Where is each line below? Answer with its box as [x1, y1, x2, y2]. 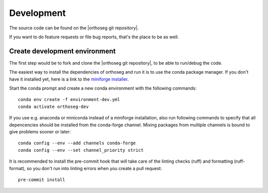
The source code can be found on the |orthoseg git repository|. [9, 25, 139, 31]
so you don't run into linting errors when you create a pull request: [26, 165, 162, 171]
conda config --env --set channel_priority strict [18, 147, 144, 153]
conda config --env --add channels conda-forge [18, 140, 136, 146]
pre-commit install [18, 177, 66, 183]
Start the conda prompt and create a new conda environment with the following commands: [9, 85, 197, 92]
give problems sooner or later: [9, 128, 71, 134]
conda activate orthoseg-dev [18, 103, 89, 109]
